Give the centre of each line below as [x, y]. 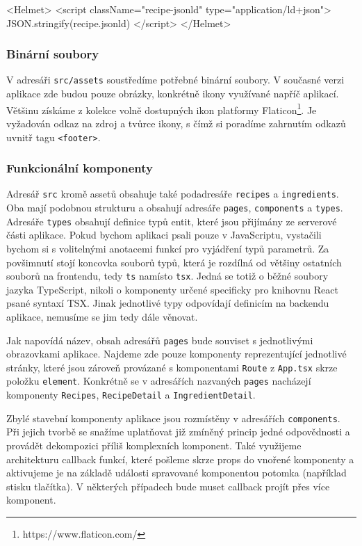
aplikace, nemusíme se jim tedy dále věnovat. [102, 316]
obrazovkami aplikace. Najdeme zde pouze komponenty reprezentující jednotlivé [176, 354]
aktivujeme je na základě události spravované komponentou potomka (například [176, 473]
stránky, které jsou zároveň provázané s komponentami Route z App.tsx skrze [172, 367]
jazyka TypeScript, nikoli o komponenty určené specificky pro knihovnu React [172, 289]
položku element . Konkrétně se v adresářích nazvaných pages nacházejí [159, 381]
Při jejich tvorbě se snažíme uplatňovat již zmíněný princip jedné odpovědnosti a [178, 432]
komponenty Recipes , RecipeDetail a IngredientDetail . [131, 395]
